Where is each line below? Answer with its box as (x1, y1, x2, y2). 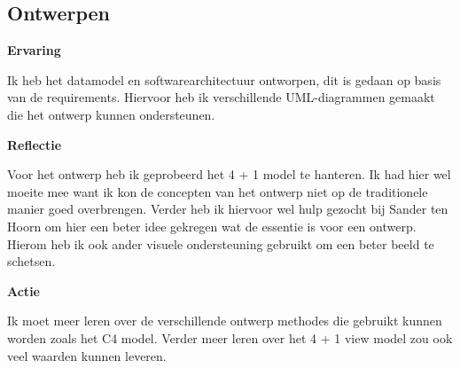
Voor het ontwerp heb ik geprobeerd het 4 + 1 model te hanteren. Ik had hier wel (7, 165, 451, 184)
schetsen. (7, 252, 56, 270)
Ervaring (7, 41, 61, 59)
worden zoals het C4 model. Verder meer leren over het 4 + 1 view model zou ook (7, 328, 453, 347)
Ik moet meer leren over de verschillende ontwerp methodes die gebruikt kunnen (7, 311, 442, 330)
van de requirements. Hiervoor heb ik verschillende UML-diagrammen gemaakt (7, 88, 435, 106)
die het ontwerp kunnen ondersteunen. (7, 105, 215, 123)
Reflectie (7, 135, 62, 153)
